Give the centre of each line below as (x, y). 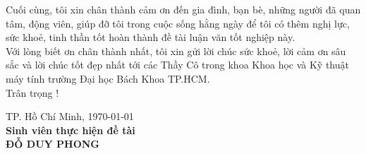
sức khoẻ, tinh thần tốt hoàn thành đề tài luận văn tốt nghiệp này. (151, 37)
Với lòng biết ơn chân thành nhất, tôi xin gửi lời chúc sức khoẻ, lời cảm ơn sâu (176, 51)
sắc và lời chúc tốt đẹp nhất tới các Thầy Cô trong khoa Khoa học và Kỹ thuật (177, 65)
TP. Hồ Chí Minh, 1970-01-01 (70, 116)
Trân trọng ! (32, 92)
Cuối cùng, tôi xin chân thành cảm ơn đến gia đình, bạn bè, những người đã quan (183, 9)
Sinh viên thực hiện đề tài (71, 130)
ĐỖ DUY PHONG (53, 144)
